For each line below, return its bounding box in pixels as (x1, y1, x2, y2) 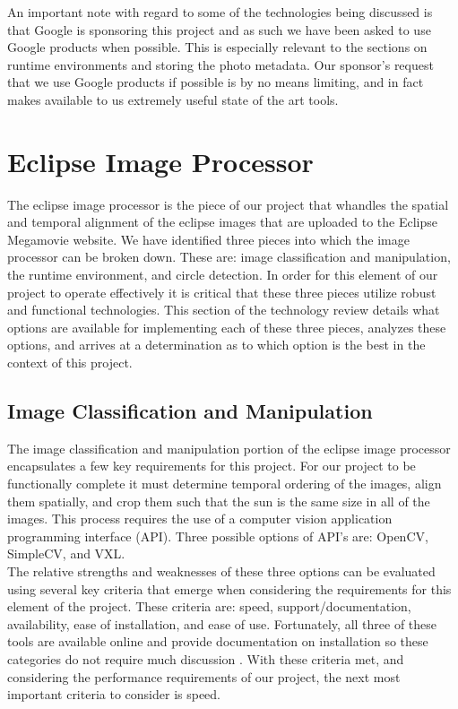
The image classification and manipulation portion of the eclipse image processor (7, 438, 451, 457)
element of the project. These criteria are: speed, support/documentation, (7, 597, 411, 616)
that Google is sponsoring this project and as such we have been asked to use (7, 20, 431, 39)
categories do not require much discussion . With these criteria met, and (7, 649, 404, 668)
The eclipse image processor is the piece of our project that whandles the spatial (7, 195, 449, 213)
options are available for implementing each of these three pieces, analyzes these (7, 317, 446, 336)
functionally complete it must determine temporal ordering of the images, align (7, 474, 442, 493)
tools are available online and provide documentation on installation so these (7, 632, 428, 651)
